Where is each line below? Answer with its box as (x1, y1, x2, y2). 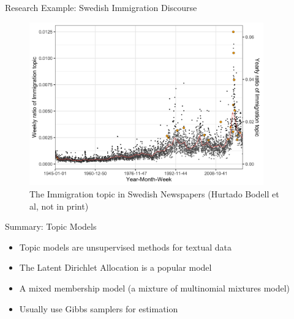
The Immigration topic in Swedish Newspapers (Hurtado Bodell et (29, 188, 279, 200)
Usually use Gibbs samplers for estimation (19, 302, 178, 315)
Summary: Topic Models (5, 220, 97, 233)
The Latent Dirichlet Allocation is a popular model (19, 261, 212, 274)
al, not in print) (29, 199, 89, 212)
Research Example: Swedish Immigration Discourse (5, 1, 197, 13)
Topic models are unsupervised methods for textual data (19, 240, 232, 253)
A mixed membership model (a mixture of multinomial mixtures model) (19, 281, 290, 294)
